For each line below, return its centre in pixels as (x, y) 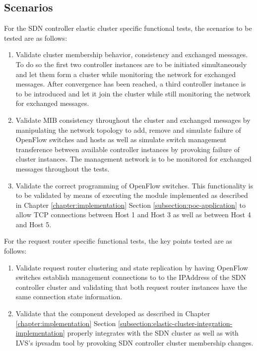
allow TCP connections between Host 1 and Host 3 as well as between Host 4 (133, 215)
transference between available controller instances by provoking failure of (128, 149)
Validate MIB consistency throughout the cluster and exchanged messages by (133, 120)
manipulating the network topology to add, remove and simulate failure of (128, 130)
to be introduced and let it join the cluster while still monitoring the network (133, 93)
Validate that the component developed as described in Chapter (113, 313)
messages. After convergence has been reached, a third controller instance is (131, 84)
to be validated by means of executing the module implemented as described (132, 195)
